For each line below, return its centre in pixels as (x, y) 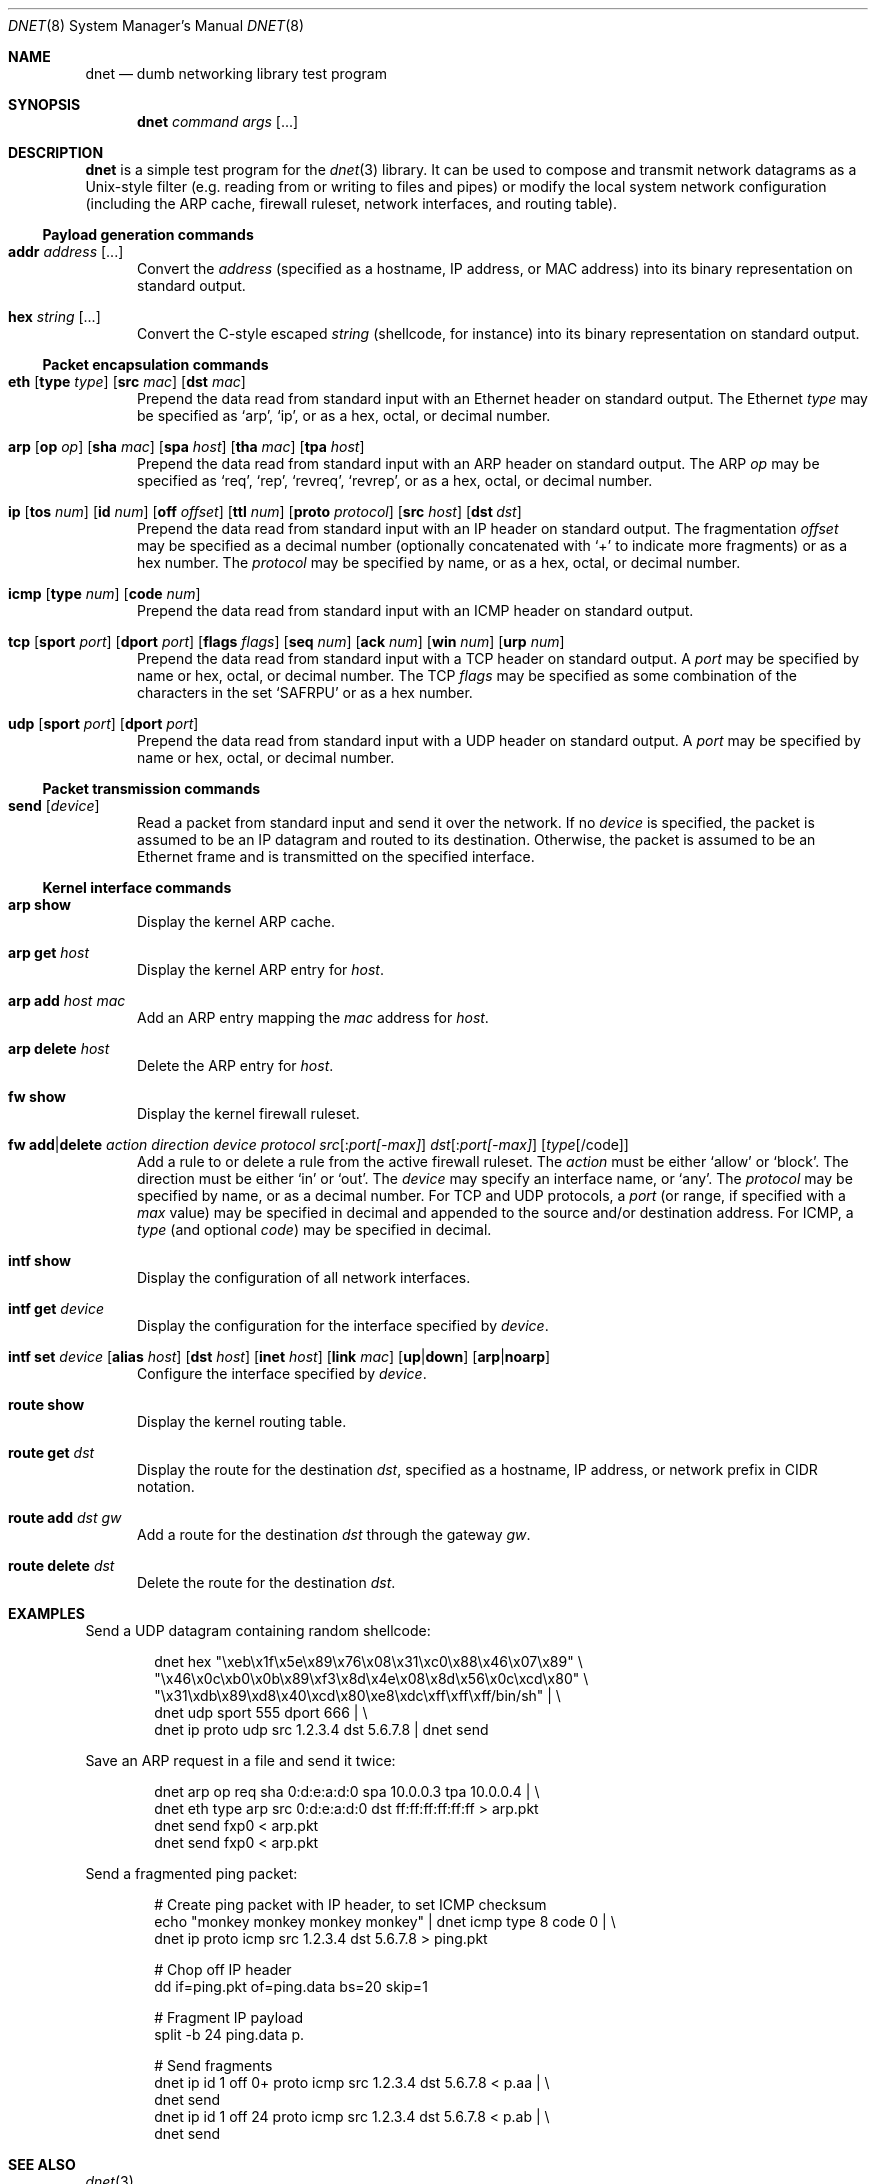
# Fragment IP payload (229, 2017)
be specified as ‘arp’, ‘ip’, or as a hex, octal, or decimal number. (344, 415)
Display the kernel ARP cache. (236, 921)
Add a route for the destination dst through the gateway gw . (334, 1534)
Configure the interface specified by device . (282, 1373)
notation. (166, 1486)
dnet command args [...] (218, 121)
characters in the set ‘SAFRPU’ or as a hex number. (305, 692)
